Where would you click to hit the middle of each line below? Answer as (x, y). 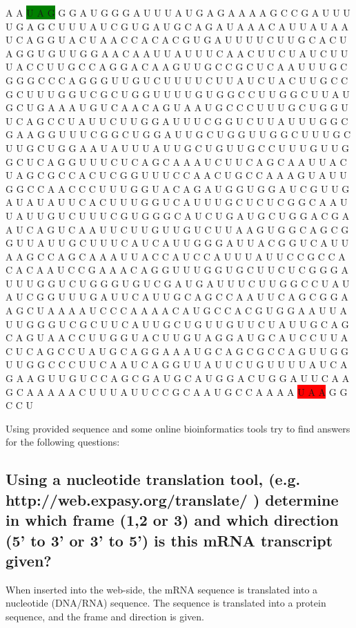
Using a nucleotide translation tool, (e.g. (153, 479)
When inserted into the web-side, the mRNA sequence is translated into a (162, 589)
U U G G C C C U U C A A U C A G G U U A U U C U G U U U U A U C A (177, 364)
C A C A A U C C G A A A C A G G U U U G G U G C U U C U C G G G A (177, 270)
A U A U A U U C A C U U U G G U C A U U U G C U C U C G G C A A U (177, 202)
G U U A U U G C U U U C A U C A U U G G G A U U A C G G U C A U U (177, 243)
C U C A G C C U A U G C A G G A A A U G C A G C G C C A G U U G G (177, 351)
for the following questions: (63, 442)
